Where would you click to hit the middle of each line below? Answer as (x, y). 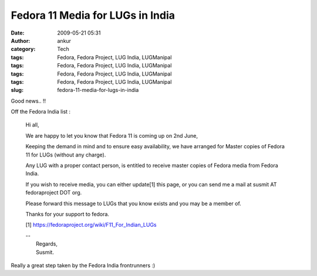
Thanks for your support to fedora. (68, 214)
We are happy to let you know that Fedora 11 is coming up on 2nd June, (112, 135)
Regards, (47, 244)
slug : (17, 90)
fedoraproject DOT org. (54, 193)
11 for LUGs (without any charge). (66, 155)
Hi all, (32, 125)
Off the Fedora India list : (41, 112)
